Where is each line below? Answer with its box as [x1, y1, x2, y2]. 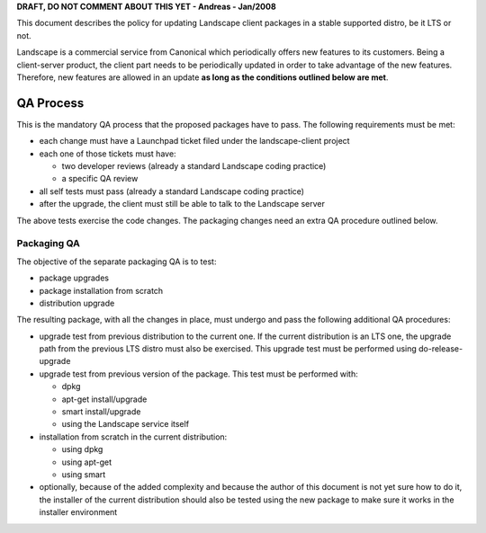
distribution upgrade [39, 298, 115, 308]
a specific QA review [61, 173, 139, 184]
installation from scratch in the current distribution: [39, 431, 228, 442]
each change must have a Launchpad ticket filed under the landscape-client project [39, 136, 350, 147]
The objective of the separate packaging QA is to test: [16, 256, 217, 267]
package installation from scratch [39, 285, 164, 296]
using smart [61, 468, 106, 480]
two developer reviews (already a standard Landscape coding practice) [61, 161, 327, 172]
